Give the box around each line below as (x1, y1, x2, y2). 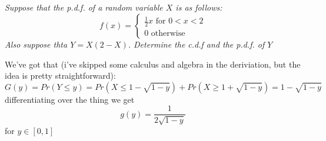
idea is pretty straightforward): (5, 69, 116, 82)
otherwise (151, 29, 185, 38)
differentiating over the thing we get (5, 93, 135, 105)
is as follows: (175, 1, 222, 14)
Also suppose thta (5, 38, 68, 50)
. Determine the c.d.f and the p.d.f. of (128, 38, 265, 50)
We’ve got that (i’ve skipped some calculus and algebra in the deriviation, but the (5, 58, 301, 70)
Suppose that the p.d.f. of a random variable (5, 1, 163, 14)
